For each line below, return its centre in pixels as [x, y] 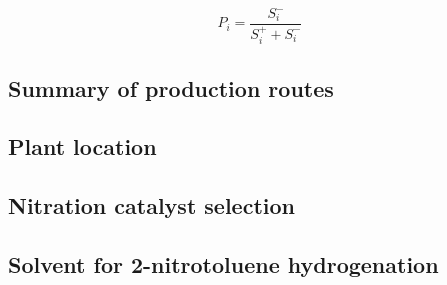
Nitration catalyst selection [151, 205]
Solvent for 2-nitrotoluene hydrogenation [223, 263]
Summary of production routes [171, 87]
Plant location [82, 146]
